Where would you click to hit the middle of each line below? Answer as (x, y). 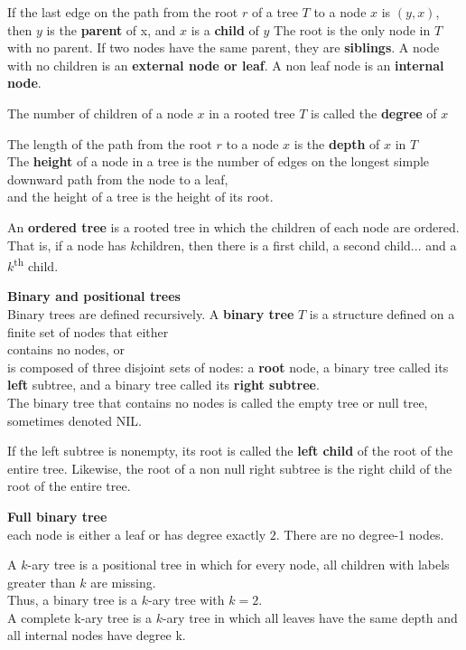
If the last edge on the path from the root (123, 12)
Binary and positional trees (94, 296)
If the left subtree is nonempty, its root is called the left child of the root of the (230, 451)
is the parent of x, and (111, 29)
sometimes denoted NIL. (75, 420)
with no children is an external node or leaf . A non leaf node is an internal (226, 65)
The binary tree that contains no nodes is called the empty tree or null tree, (218, 402)
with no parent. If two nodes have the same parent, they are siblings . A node (224, 47)
